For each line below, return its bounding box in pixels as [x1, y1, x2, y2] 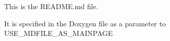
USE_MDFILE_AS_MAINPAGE [4, 28, 113, 38]
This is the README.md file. [4, 1, 99, 11]
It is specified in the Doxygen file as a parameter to [4, 18, 166, 28]
